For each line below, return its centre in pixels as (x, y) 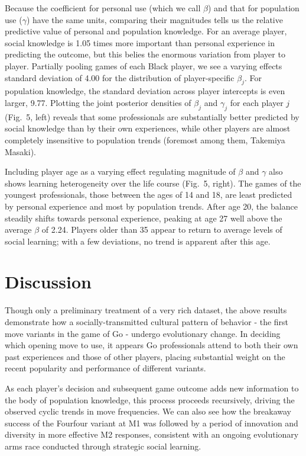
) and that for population (253, 8)
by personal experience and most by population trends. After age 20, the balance (151, 206)
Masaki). (20, 151)
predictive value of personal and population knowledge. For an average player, (146, 31)
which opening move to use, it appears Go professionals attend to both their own (152, 345)
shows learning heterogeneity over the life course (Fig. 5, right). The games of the (153, 183)
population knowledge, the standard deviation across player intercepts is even (145, 91)
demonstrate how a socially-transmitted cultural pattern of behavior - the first (147, 322)
